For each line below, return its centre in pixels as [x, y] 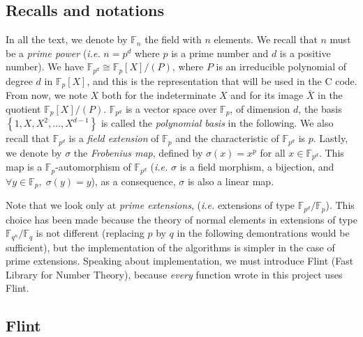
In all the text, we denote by [67, 39]
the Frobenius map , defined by [138, 152]
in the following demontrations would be [263, 233]
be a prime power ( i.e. [53, 53]
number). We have [45, 66]
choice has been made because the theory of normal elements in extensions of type [182, 219]
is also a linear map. [231, 181]
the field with [173, 39]
